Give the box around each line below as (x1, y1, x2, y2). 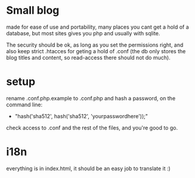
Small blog (6, 4, 60, 17)
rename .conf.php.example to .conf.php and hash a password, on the (6, 94, 176, 102)
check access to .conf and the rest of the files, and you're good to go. (6, 124, 178, 131)
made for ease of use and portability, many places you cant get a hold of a (6, 23, 189, 30)
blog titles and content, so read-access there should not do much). (6, 54, 171, 61)
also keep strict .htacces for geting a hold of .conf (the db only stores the (6, 47, 186, 54)
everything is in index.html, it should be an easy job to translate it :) (6, 165, 171, 172)
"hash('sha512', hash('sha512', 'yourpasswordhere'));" (14, 112, 148, 119)
